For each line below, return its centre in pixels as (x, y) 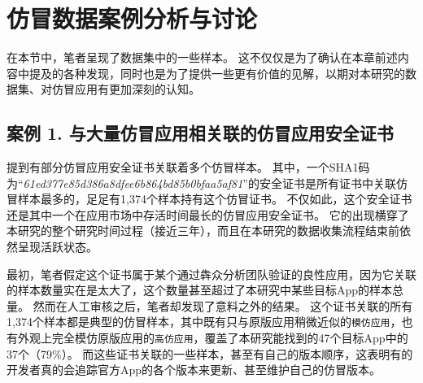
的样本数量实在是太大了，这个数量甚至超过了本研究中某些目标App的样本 (200, 290)
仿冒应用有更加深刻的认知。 (126, 89)
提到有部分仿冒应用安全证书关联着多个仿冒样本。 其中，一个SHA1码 (188, 167)
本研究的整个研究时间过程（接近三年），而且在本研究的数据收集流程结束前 (203, 231)
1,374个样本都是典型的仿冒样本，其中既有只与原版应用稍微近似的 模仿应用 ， (204, 322)
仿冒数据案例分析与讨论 (132, 18)
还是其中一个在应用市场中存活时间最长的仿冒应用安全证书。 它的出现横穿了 (208, 214)
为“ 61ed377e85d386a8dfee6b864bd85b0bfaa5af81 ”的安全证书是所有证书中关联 (201, 183)
